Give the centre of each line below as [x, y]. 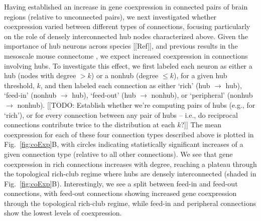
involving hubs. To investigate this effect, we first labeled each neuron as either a [128, 65]
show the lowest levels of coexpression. [63, 213]
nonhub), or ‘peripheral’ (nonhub [202, 95]
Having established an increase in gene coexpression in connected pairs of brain [126, 7]
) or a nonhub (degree [125, 75]
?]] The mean [201, 125]
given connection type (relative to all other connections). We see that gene [118, 154]
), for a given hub [200, 75]
